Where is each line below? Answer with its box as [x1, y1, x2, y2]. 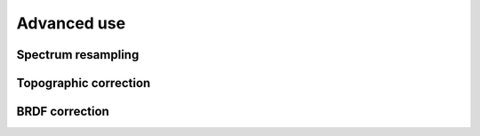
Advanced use [16, 13, 126, 33]
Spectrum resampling [16, 47, 140, 62]
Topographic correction [16, 76, 151, 91]
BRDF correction [16, 104, 110, 119]
